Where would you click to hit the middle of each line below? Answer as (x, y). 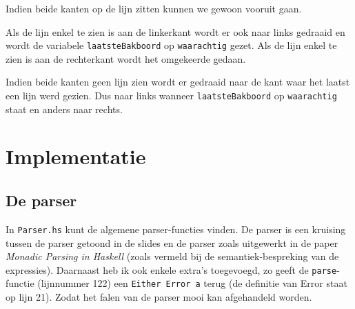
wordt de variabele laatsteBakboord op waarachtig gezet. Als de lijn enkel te (171, 45)
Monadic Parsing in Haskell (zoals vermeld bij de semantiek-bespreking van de (172, 256)
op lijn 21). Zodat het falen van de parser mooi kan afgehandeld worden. (159, 297)
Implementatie (76, 156)
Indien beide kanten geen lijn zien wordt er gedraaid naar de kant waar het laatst (178, 82)
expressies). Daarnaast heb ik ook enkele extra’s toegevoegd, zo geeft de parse (171, 269)
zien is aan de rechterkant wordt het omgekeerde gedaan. (126, 58)
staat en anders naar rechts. (64, 109)
